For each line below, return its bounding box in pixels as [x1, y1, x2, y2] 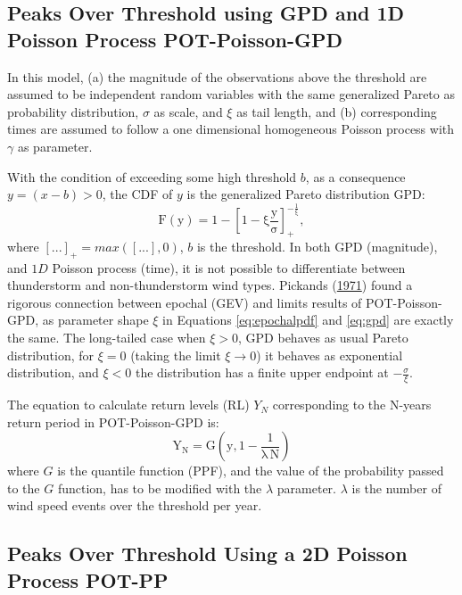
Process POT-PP [7, 566, 169, 593]
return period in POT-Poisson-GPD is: [7, 412, 219, 431]
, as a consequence [305, 167, 406, 186]
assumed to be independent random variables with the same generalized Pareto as [7, 85, 455, 103]
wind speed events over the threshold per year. [7, 496, 262, 515]
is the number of [351, 478, 441, 497]
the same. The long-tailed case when [7, 328, 206, 347]
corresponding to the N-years [272, 395, 432, 414]
